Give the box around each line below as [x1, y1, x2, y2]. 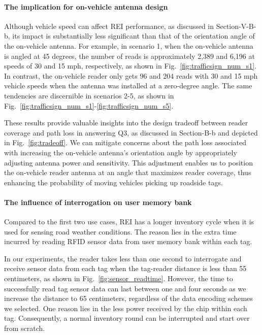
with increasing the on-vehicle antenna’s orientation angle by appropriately [4, 147, 237, 157]
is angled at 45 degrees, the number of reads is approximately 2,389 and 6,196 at [4, 50, 255, 61]
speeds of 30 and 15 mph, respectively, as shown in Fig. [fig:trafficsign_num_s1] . [4, 60, 257, 71]
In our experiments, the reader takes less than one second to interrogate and [4, 253, 242, 263]
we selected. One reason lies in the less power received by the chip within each [4, 303, 247, 313]
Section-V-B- [216, 20, 256, 31]
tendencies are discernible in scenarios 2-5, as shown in [4, 90, 174, 100]
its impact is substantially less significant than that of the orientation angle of [12, 30, 255, 41]
